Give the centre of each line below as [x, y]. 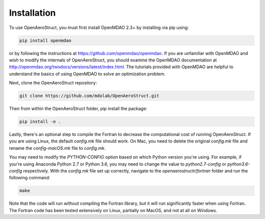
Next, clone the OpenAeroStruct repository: [53, 83]
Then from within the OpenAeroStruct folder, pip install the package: [78, 109]
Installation [32, 13]
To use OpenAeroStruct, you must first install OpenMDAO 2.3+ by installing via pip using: [99, 27]
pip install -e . [40, 122]
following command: [30, 178]
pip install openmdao [45, 40]
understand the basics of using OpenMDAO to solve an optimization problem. [87, 74]
